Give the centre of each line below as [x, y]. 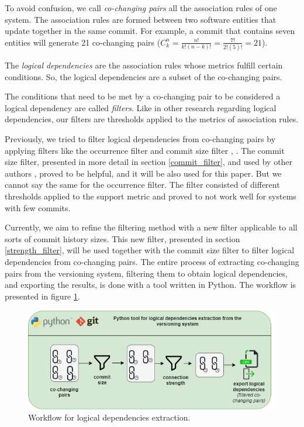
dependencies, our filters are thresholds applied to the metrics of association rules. [152, 119]
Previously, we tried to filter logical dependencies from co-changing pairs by [140, 139]
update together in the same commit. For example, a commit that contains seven [150, 31]
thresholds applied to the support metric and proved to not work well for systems [151, 196]
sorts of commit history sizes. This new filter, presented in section [122, 238]
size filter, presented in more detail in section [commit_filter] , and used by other [149, 162]
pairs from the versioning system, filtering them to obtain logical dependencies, [146, 273]
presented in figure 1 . [42, 296]
